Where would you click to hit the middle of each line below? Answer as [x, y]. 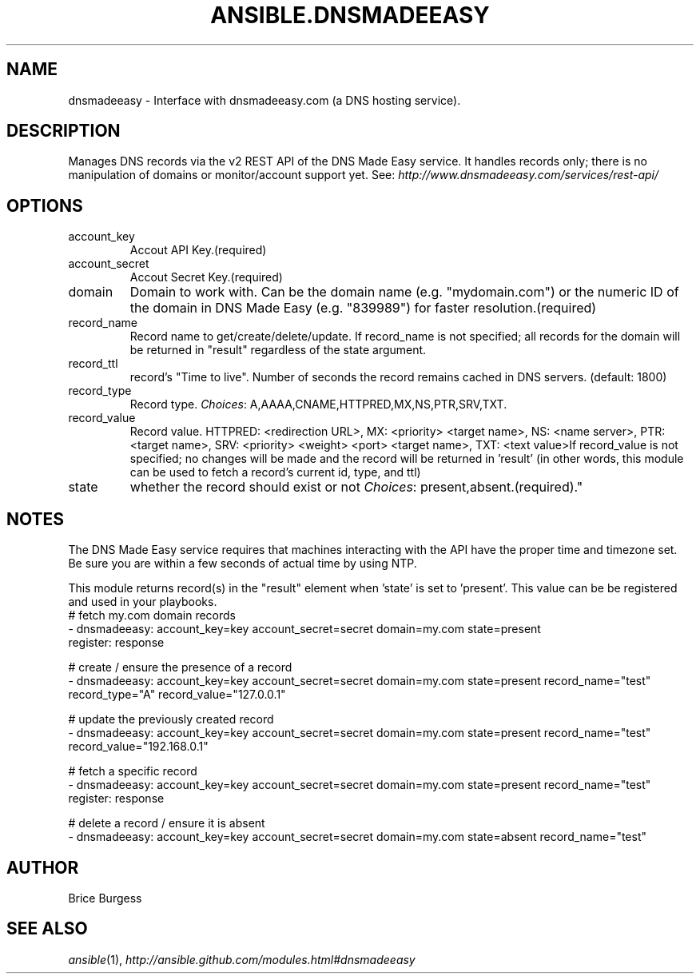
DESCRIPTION [64, 131]
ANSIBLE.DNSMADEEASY [350, 15]
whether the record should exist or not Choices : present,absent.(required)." [356, 487]
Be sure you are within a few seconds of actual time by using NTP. [243, 564]
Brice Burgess [105, 898]
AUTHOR [43, 867]
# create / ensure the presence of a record [180, 667]
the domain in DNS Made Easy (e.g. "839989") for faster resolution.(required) [363, 308]
